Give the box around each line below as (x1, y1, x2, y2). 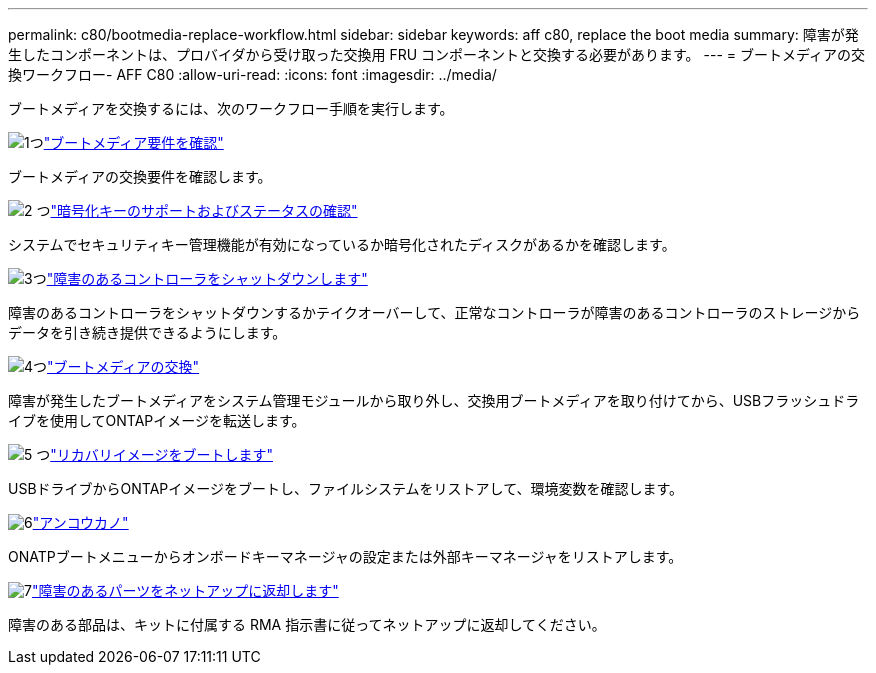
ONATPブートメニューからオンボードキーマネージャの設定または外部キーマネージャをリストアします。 (8, 548, 683, 565)
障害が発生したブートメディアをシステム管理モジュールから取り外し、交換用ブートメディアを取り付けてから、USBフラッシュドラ (8, 392, 860, 409)
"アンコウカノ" (32, 514, 129, 531)
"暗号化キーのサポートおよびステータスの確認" (50, 202, 358, 219)
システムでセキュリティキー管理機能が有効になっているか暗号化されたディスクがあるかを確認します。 (8, 236, 676, 253)
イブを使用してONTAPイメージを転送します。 (8, 412, 306, 429)
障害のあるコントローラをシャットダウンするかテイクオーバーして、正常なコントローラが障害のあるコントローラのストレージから (8, 304, 861, 321)
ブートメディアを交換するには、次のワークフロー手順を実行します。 (8, 100, 454, 117)
